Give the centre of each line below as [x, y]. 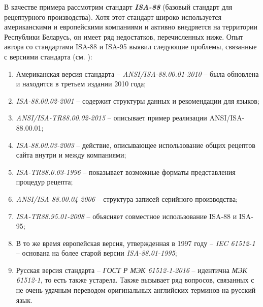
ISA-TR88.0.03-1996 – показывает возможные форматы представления [126, 172]
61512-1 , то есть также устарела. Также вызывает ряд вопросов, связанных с [135, 280]
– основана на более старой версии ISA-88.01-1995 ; [96, 253]
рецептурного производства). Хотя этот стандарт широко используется [113, 17]
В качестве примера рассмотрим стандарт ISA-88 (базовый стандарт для [118, 7]
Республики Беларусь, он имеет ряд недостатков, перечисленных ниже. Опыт [124, 36]
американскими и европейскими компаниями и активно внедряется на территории [131, 27]
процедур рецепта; [44, 182]
